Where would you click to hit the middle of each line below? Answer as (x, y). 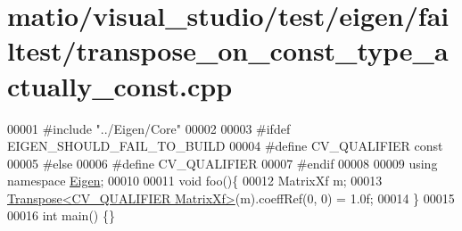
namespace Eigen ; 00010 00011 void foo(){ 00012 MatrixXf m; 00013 (195, 181)
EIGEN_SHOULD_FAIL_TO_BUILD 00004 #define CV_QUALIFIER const (225, 146)
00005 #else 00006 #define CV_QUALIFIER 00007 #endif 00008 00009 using (223, 163)
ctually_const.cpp (120, 85)
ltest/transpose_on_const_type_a (228, 50)
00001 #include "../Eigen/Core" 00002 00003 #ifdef (149, 128)
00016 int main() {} (61, 215)
